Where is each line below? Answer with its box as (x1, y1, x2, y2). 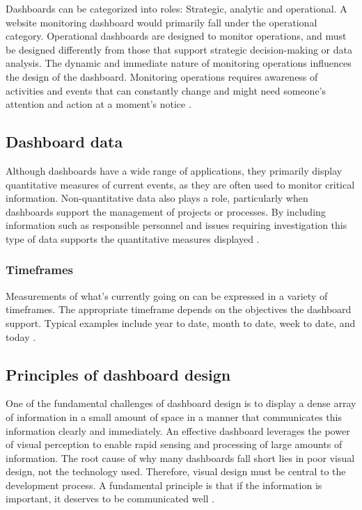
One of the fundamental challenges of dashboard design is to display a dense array (6, 396, 356, 411)
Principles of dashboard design (6, 363, 231, 385)
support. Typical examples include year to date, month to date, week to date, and (6, 315, 356, 330)
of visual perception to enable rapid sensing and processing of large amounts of (6, 437, 343, 452)
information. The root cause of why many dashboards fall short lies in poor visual (6, 450, 355, 465)
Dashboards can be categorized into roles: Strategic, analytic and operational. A (6, 1, 347, 15)
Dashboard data (6, 131, 123, 152)
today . (6, 329, 36, 344)
